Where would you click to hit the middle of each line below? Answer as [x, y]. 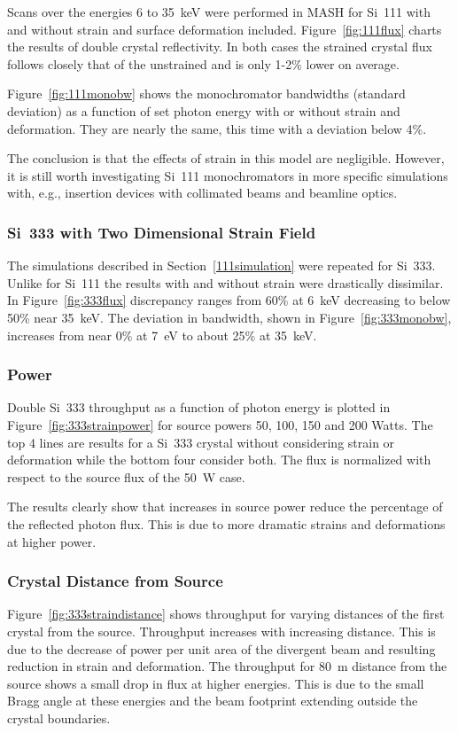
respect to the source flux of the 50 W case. [126, 476]
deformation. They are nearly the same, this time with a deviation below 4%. [217, 128]
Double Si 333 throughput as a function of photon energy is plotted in [199, 407]
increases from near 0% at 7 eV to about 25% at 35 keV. [162, 335]
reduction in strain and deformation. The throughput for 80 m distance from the [227, 666]
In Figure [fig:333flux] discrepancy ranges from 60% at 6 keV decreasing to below [229, 300]
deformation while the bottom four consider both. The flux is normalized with [219, 460]
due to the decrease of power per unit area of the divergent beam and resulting [221, 648]
